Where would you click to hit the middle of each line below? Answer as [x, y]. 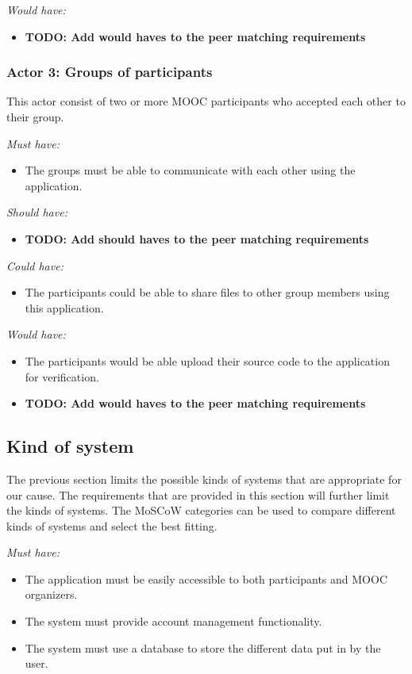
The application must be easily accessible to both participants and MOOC [206, 578]
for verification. [62, 376]
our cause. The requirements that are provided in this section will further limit [198, 494]
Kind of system [70, 446]
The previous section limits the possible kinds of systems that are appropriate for [204, 479]
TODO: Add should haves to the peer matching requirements [197, 238]
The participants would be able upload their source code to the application [207, 360]
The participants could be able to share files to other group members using [207, 292]
